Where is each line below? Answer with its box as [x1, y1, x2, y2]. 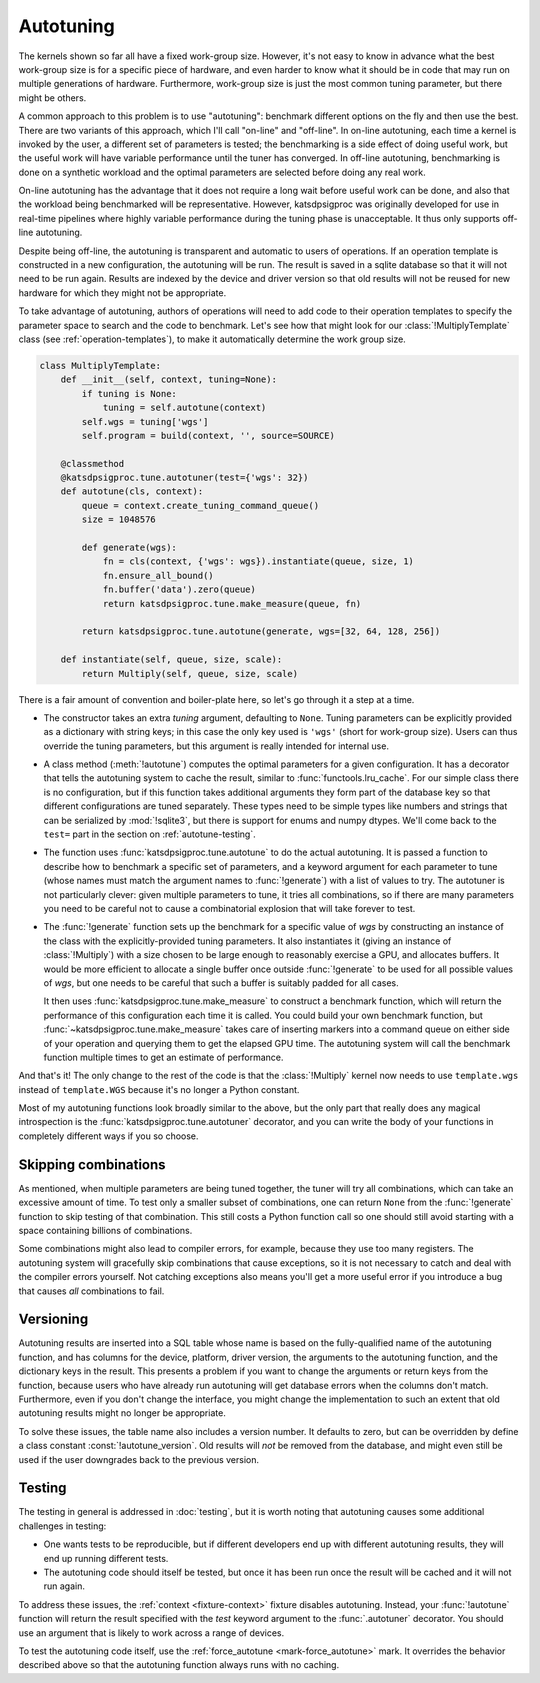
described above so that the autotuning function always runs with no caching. [18, 1659, 340, 1671]
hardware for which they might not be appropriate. [18, 286, 227, 299]
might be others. [18, 91, 87, 104]
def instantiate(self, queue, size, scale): [60, 654, 283, 665]
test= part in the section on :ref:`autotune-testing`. [43, 828, 257, 840]
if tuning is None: [81, 388, 177, 399]
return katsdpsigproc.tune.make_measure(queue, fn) [102, 598, 362, 609]
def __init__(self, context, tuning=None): [60, 374, 277, 385]
